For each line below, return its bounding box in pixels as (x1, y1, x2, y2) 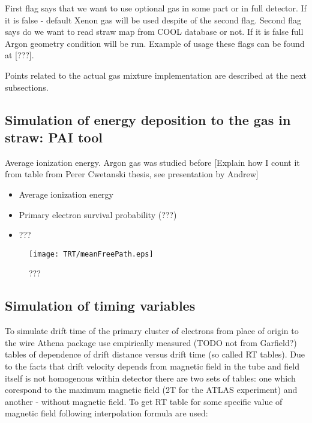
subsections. (5, 81, 49, 93)
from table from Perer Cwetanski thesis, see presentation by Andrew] (5, 168, 259, 180)
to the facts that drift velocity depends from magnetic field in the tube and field (5, 359, 300, 372)
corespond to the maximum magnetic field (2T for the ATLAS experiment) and (5, 383, 298, 396)
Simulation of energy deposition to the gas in (5, 110, 291, 129)
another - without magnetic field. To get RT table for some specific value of (5, 395, 283, 407)
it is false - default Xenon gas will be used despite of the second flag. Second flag (5, 13, 301, 26)
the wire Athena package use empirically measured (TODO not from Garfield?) (5, 336, 297, 348)
